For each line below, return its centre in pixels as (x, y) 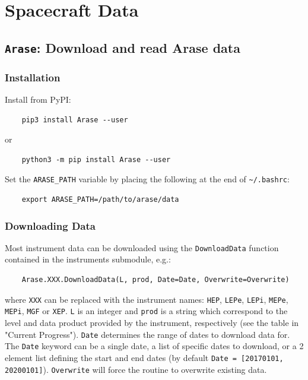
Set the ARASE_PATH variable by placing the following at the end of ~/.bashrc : (147, 179)
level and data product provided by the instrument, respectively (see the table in (152, 322)
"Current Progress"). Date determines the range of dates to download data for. (147, 334)
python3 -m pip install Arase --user (96, 159)
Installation (33, 77)
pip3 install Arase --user (75, 120)
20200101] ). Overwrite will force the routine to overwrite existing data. (136, 369)
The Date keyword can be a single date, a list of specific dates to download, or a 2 (154, 346)
